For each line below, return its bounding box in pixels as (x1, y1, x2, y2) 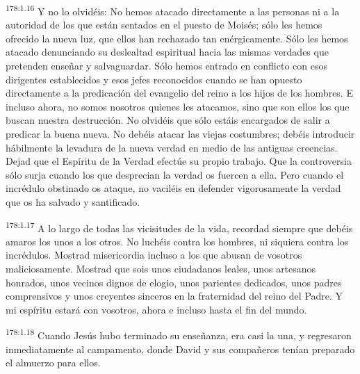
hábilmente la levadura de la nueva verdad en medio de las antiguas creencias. (6, 140, 338, 154)
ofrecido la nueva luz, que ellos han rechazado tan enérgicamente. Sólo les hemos (6, 31, 348, 45)
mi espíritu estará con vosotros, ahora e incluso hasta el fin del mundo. (6, 302, 307, 316)
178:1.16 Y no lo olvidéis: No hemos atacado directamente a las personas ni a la (6, 2, 340, 18)
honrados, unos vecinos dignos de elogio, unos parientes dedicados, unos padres (6, 275, 342, 289)
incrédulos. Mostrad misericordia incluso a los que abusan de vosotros (6, 247, 302, 262)
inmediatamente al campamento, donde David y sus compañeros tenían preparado (6, 341, 355, 356)
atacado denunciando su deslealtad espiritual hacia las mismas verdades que (6, 44, 329, 59)
